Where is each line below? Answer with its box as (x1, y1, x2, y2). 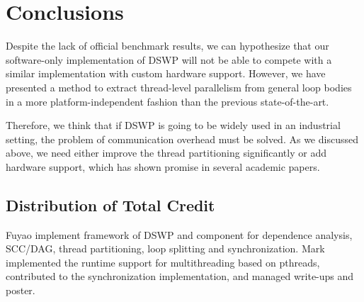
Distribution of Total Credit (6, 194, 215, 216)
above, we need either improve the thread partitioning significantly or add (6, 145, 326, 160)
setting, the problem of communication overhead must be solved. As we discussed (6, 131, 358, 146)
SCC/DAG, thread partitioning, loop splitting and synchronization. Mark (6, 241, 325, 256)
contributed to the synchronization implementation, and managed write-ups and (6, 269, 354, 284)
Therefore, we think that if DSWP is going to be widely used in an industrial (6, 118, 341, 133)
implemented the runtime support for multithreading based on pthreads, (6, 255, 320, 269)
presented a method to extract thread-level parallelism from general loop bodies (6, 79, 352, 94)
